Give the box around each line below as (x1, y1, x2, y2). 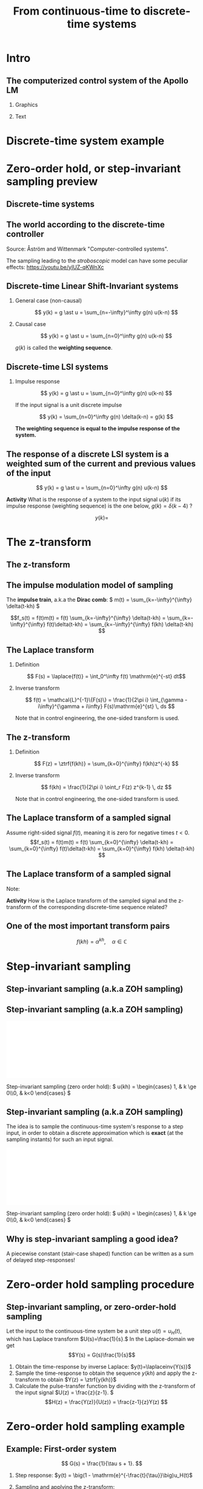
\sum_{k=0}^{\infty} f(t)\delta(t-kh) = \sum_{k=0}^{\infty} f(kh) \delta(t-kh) (8, 845, 195, 852)
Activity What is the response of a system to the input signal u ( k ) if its (6, 496, 181, 503)
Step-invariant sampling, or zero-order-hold (6, 1301, 176, 1312)
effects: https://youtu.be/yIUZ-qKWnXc (6, 263, 104, 271)
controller (6, 229, 44, 239)
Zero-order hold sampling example (6, 1420, 185, 1434)
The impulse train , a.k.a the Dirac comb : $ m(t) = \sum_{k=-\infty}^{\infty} (6, 596, 193, 604)
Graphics (15, 101, 38, 108)
